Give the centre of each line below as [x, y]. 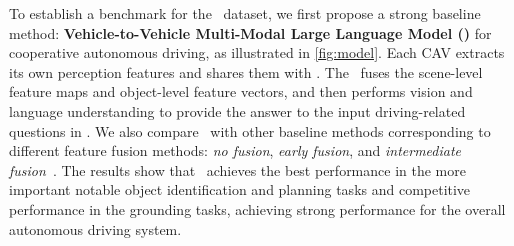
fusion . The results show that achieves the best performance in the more [237, 169]
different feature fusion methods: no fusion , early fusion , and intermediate [235, 150]
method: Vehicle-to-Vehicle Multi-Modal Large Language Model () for [250, 32]
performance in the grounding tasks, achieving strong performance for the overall [257, 208]
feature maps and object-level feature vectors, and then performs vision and [241, 91]
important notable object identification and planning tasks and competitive [240, 189]
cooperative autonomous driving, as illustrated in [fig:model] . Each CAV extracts [257, 52]
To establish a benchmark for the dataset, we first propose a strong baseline [245, 13]
